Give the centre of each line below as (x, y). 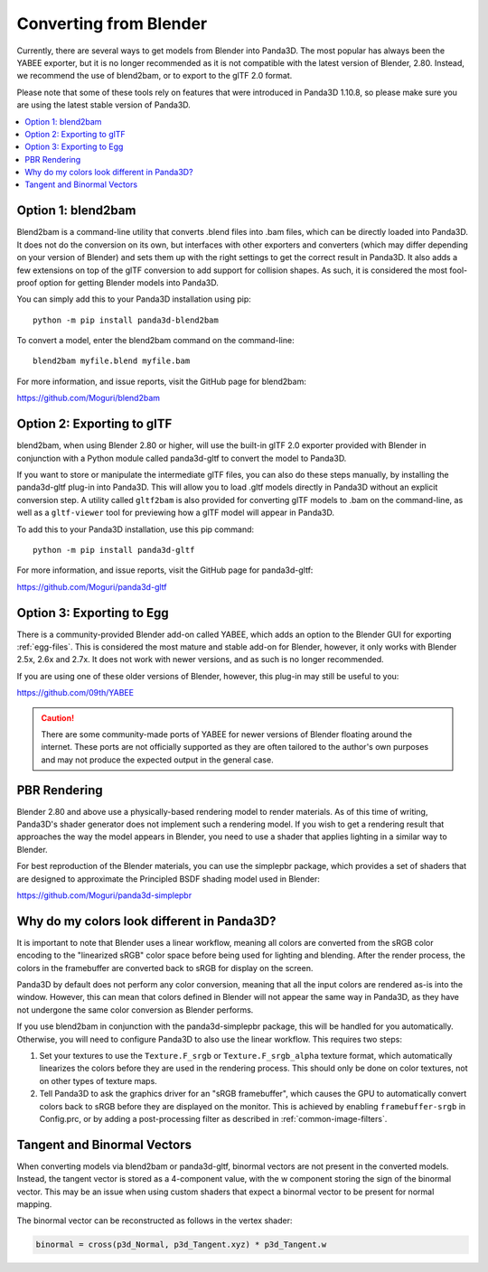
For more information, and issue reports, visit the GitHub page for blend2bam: (161, 381)
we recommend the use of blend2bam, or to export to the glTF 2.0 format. (155, 76)
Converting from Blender (112, 23)
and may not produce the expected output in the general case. (158, 760)
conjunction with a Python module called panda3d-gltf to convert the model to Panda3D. (182, 458)
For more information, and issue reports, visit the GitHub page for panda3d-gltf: (165, 570)
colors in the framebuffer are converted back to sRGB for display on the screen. (165, 968)
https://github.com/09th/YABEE (75, 693)
